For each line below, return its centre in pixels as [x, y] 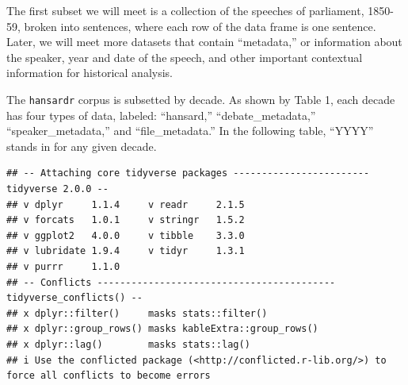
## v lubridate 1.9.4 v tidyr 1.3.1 [126, 251]
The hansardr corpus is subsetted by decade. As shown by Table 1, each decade [201, 99]
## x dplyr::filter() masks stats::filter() [137, 313]
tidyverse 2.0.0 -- [57, 189]
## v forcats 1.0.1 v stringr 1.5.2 [126, 220]
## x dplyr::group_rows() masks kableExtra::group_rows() [162, 329]
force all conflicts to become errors [109, 376]
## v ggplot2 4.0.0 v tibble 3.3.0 [126, 235]
